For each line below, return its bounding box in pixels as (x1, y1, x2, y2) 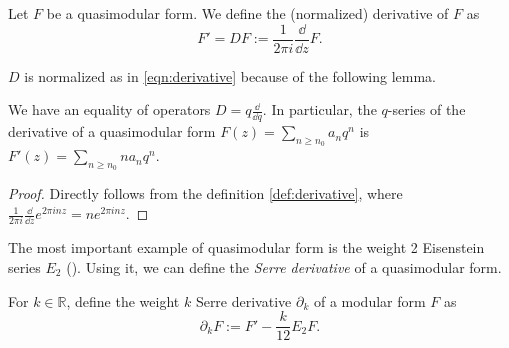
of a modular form (313, 290, 426, 311)
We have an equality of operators (8, 99, 211, 120)
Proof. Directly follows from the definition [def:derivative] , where (8, 183, 403, 204)
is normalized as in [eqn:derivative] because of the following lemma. (24, 65, 437, 86)
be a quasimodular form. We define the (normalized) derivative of (46, 3, 449, 23)
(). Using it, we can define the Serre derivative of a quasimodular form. (66, 256, 502, 277)
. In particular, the (262, 99, 377, 120)
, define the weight (66, 290, 180, 311)
